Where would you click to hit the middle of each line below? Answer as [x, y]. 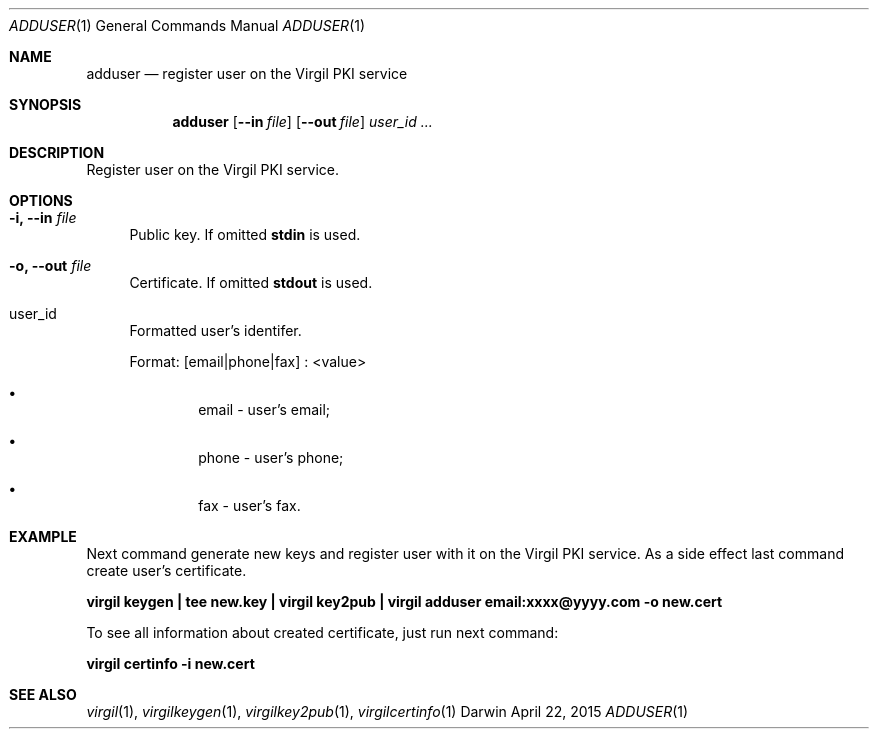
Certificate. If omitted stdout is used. [251, 282]
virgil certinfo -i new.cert [170, 663]
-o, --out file [50, 265]
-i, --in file [43, 217]
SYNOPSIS [45, 104]
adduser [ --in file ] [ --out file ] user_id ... [302, 121]
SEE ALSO [43, 694]
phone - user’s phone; [271, 457]
